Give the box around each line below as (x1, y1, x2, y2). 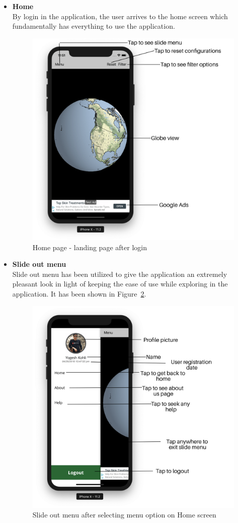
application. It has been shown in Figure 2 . (12, 288, 146, 299)
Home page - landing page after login (32, 242, 147, 252)
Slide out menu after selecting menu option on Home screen (32, 509, 216, 520)
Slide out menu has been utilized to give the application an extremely (12, 268, 227, 279)
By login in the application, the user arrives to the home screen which (12, 11, 228, 21)
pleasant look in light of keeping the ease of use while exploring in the (12, 278, 228, 289)
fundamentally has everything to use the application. (12, 21, 175, 31)
